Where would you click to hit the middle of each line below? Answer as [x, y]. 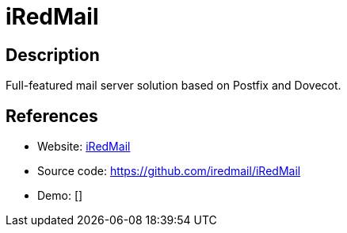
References [52, 116]
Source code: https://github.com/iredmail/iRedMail [169, 171]
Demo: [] [60, 196]
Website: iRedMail [84, 147]
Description [53, 55]
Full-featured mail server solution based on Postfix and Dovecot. [173, 86]
